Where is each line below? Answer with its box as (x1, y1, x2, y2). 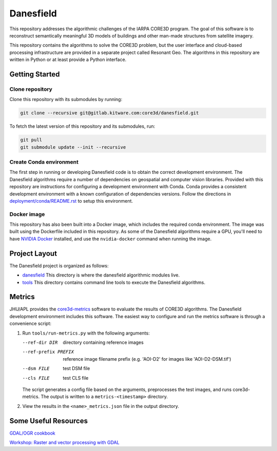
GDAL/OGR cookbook (9, 430, 56, 436)
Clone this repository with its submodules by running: (9, 96, 123, 103)
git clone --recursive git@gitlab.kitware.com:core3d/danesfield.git (20, 110, 199, 116)
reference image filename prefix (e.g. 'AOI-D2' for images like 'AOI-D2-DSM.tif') (63, 356, 231, 362)
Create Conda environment (9, 158, 79, 165)
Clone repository (9, 85, 52, 92)
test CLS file (63, 375, 89, 381)
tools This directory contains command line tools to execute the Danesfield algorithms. (22, 279, 205, 285)
